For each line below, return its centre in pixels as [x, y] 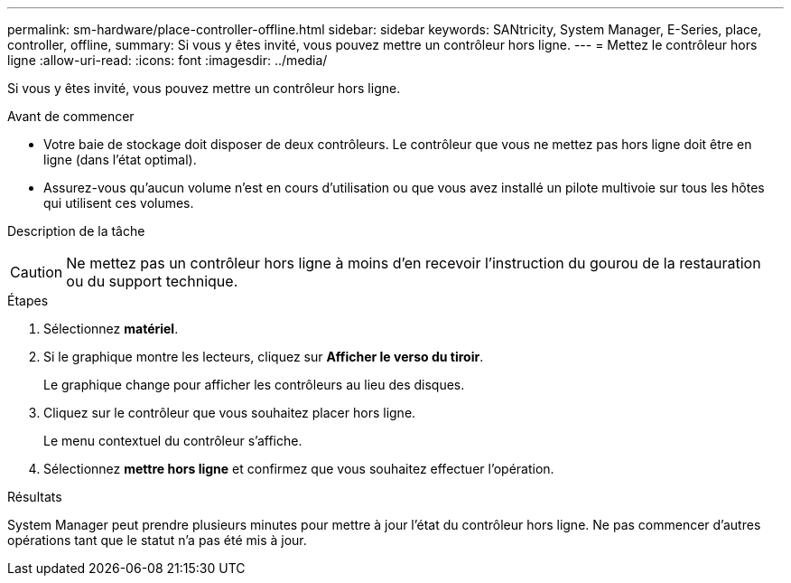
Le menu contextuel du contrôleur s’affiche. [173, 441]
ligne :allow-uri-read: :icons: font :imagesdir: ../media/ [168, 60]
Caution [37, 272]
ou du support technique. [152, 281]
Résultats [35, 497]
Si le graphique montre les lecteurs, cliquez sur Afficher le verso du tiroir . [264, 357]
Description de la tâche [76, 231]
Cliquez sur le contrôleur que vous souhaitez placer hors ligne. [230, 413]
